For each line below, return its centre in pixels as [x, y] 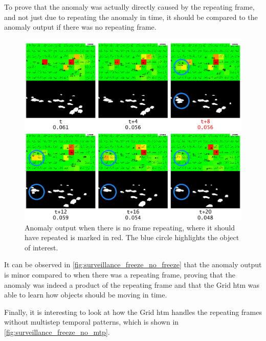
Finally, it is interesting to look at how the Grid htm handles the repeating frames [133, 312]
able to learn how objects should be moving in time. [86, 295]
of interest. [41, 247]
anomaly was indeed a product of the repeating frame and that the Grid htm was [132, 284]
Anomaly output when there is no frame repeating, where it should [130, 227]
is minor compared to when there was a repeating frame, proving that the [120, 274]
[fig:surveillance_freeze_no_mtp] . [57, 332]
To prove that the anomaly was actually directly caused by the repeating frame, [129, 7]
